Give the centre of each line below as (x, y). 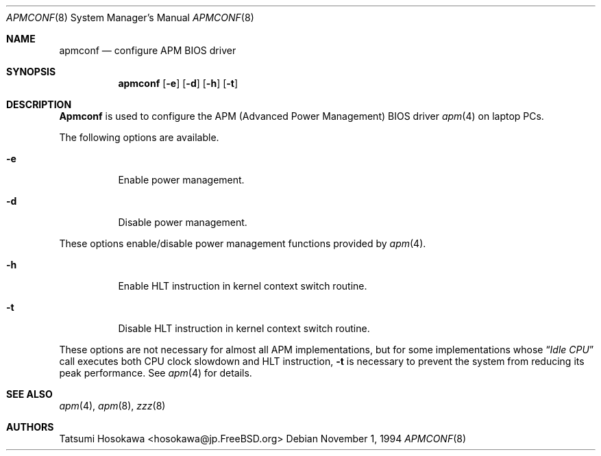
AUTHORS (30, 427)
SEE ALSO (29, 394)
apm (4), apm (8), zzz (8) (112, 406)
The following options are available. (139, 137)
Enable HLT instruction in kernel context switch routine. (243, 286)
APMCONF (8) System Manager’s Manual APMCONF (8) (130, 17)
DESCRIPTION (39, 104)
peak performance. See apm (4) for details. (156, 373)
